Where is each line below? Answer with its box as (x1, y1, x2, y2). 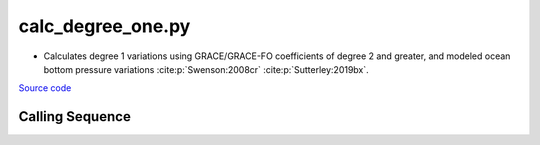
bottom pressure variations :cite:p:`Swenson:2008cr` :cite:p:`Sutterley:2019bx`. (43, 63, 369, 75)
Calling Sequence (18, 108, 132, 125)
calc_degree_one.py (18, 15, 191, 37)
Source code (18, 82, 72, 94)
